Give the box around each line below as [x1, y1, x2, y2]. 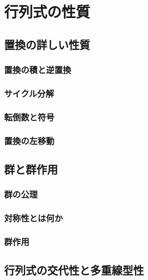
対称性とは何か [4, 212, 63, 224]
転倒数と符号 [4, 110, 55, 123]
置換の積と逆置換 [4, 63, 71, 76]
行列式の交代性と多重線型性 [4, 262, 144, 278]
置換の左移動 [4, 134, 55, 147]
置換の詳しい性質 [4, 36, 90, 52]
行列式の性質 [4, 1, 91, 22]
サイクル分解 [4, 86, 54, 99]
